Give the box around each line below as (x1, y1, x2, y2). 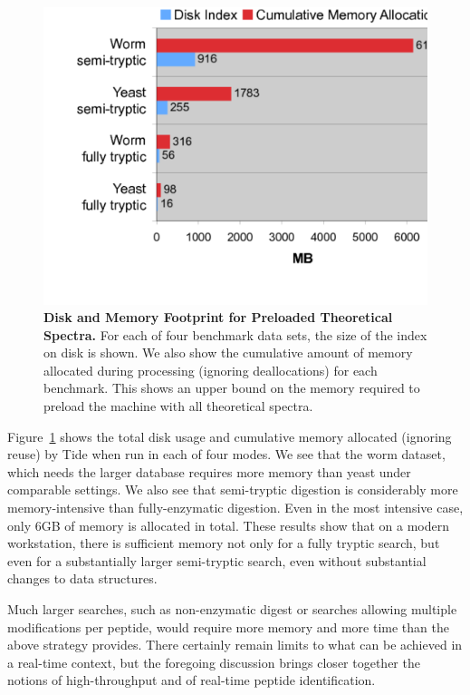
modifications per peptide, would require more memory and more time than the (7, 617, 449, 636)
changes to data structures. (7, 569, 158, 588)
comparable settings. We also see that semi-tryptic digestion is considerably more (7, 480, 458, 499)
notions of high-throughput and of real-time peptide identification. (7, 671, 376, 690)
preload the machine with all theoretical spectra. (43, 396, 313, 416)
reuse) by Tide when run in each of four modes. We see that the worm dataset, (7, 445, 446, 464)
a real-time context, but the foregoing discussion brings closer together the (7, 652, 420, 671)
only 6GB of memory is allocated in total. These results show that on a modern (7, 515, 450, 534)
